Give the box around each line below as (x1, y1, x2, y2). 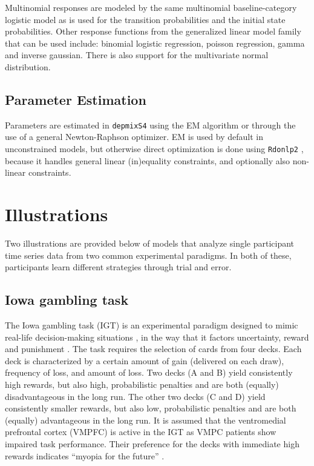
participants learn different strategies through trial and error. (5, 261, 232, 273)
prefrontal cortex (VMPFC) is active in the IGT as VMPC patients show (5, 425, 276, 438)
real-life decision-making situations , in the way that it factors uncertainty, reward (5, 330, 309, 343)
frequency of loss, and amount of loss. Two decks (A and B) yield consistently (5, 366, 293, 379)
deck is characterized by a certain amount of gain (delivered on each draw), (5, 354, 284, 367)
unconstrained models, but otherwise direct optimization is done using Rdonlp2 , (5, 142, 304, 155)
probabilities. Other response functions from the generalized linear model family (5, 25, 301, 38)
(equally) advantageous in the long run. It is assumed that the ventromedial (5, 413, 286, 426)
